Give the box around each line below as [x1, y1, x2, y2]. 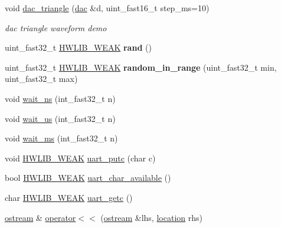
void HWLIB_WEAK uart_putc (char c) [5, 151, 156, 164]
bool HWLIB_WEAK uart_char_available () [5, 171, 171, 184]
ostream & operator [5, 211, 76, 223]
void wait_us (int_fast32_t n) [5, 112, 116, 124]
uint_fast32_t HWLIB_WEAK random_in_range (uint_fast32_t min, [5, 61, 277, 73]
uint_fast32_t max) [5, 72, 78, 85]
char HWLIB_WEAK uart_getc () [5, 191, 133, 203]
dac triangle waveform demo [5, 21, 107, 34]
